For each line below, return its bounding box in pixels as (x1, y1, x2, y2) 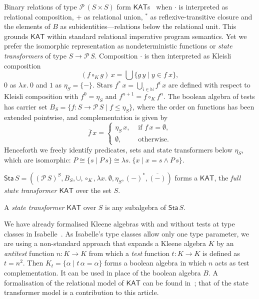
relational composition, (4, 11, 74, 21)
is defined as (202, 247, 240, 258)
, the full (214, 172, 241, 182)
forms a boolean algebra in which (104, 257, 206, 268)
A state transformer (4, 201, 64, 212)
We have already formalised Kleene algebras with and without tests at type (4, 218, 235, 229)
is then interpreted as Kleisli (144, 50, 231, 60)
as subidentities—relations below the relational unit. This (60, 21, 236, 31)
